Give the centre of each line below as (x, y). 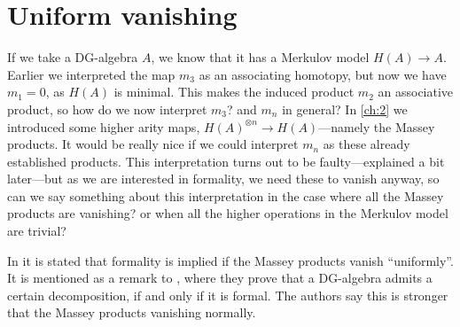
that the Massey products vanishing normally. (132, 312)
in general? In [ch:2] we (345, 109)
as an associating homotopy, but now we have (323, 74)
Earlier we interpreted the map (91, 74)
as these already (366, 144)
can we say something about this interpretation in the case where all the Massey (226, 195)
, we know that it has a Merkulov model (260, 57)
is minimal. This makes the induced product (234, 92)
